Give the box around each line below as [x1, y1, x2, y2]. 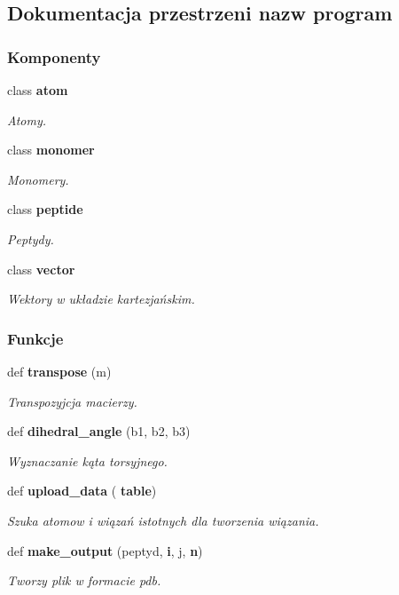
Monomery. [7, 170, 69, 188]
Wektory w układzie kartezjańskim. [7, 290, 195, 308]
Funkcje [7, 327, 64, 349]
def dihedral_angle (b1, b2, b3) [7, 422, 191, 440]
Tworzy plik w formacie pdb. [7, 571, 161, 590]
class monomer [7, 140, 95, 159]
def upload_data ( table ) [7, 481, 157, 500]
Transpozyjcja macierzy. [7, 392, 137, 410]
